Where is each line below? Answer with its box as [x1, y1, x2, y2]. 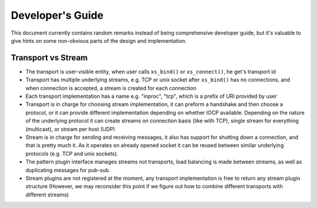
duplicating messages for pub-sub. [25, 166, 111, 173]
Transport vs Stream [11, 53, 88, 63]
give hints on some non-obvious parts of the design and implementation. [11, 37, 187, 44]
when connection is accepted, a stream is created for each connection [25, 84, 197, 91]
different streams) [25, 191, 69, 198]
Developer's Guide [11, 9, 104, 22]
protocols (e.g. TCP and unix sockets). [25, 150, 119, 157]
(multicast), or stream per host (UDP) [25, 125, 116, 132]
